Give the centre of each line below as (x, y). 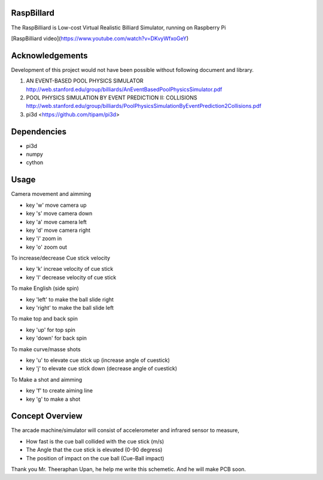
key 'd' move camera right (58, 230)
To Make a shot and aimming (47, 379)
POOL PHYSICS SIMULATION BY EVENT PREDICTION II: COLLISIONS (112, 97)
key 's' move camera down (59, 213)
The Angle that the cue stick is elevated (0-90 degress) (94, 450)
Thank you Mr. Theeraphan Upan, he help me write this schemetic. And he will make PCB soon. (129, 469)
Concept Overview (47, 416)
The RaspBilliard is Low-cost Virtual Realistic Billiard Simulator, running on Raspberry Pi (118, 28)
